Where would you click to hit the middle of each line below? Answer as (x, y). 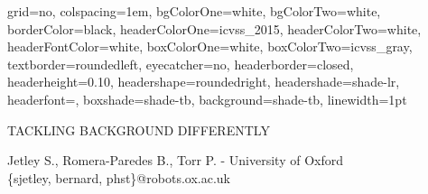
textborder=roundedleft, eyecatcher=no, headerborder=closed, (181, 64)
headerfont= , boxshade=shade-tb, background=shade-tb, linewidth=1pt (207, 99)
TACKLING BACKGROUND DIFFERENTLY (139, 129)
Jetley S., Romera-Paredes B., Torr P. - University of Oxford (175, 160)
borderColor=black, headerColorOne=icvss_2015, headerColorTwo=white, (214, 28)
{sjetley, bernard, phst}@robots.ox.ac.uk (119, 177)
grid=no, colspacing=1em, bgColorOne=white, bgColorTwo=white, (194, 11)
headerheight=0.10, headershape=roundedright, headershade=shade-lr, (204, 82)
